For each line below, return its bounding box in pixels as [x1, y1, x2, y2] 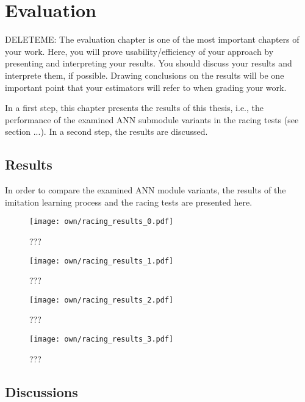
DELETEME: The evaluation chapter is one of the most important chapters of [5, 33, 300, 46]
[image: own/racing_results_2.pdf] [29, 295, 174, 304]
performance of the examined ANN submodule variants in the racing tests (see [5, 113, 299, 126]
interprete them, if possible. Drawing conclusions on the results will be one [5, 68, 284, 81]
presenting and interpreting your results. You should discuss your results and [5, 57, 292, 70]
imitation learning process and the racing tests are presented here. [5, 195, 253, 208]
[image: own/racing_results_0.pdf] [29, 217, 174, 226]
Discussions [5, 382, 78, 401]
